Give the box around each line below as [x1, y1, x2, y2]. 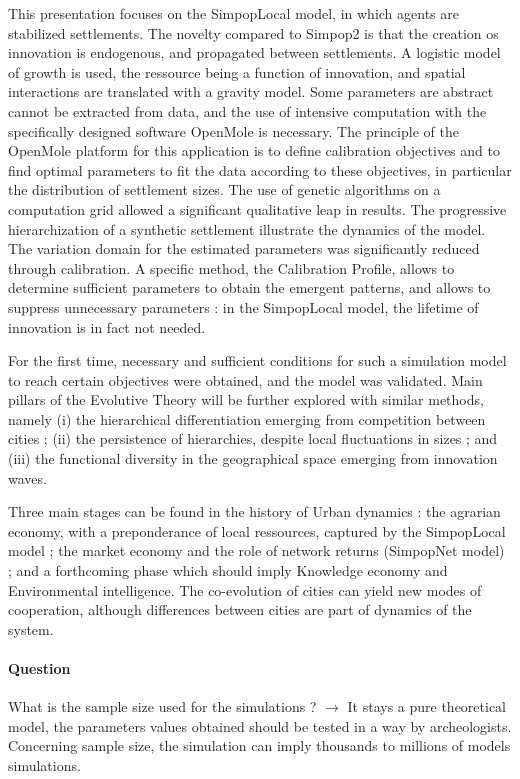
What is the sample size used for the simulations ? [8, 696, 317, 717]
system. [8, 618, 54, 639]
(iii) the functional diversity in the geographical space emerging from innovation [8, 448, 498, 469]
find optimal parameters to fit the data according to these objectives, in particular [8, 159, 512, 180]
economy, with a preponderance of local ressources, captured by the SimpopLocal [8, 520, 506, 541]
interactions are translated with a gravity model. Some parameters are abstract [8, 81, 494, 102]
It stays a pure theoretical [347, 696, 507, 717]
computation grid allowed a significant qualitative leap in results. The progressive [8, 198, 507, 219]
